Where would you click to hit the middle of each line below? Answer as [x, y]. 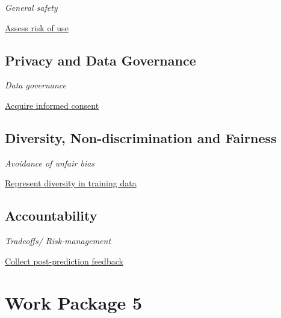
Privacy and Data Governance [100, 60]
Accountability [51, 216]
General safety [31, 7]
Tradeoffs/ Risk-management [58, 241]
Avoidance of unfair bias [50, 163]
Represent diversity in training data [71, 183]
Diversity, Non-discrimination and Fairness [141, 137]
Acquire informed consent [52, 105]
